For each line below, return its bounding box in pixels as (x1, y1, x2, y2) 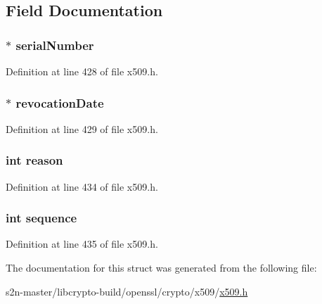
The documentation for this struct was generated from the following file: (6, 260, 317, 275)
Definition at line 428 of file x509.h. (6, 64, 158, 78)
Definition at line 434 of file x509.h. (6, 179, 158, 194)
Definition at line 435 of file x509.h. (6, 236, 158, 251)
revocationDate (15, 94, 104, 111)
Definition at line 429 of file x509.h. (6, 121, 158, 136)
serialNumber (15, 36, 94, 53)
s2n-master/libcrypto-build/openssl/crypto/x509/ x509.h (6, 284, 248, 298)
